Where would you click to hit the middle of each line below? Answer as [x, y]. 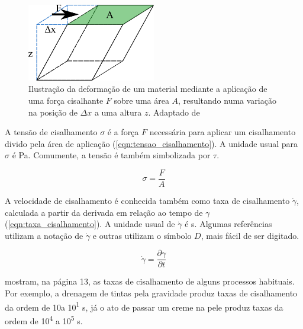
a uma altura [118, 112]
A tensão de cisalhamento [51, 132]
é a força [123, 132]
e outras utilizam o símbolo [142, 235]
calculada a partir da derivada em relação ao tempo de [104, 212]
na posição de [53, 112]
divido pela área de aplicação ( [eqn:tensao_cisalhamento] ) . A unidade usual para [151, 143]
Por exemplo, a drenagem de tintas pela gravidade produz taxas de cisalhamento [151, 293]
